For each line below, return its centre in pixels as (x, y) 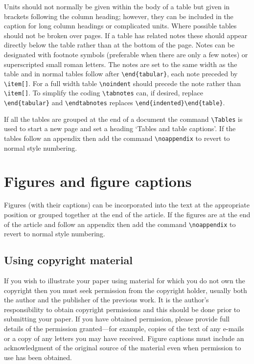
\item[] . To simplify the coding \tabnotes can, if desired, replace (104, 93)
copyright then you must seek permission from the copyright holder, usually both (126, 290)
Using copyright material (68, 260)
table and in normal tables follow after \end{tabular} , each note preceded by (121, 74)
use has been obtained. (38, 357)
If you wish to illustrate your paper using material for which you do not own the (125, 281)
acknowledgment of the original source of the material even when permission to (123, 348)
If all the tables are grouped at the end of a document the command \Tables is (123, 119)
